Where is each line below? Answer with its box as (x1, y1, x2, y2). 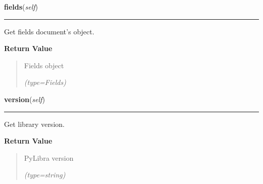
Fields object (24, 60, 64, 70)
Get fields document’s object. (4, 26, 95, 36)
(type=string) (24, 169, 66, 180)
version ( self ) (4, 94, 45, 104)
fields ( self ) (4, 2, 38, 12)
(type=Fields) (24, 77, 66, 87)
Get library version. (4, 118, 65, 129)
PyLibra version (24, 152, 74, 163)
